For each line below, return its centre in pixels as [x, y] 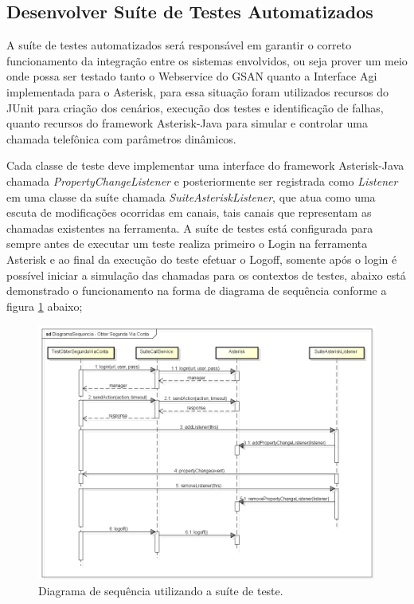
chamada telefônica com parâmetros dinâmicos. [121, 138]
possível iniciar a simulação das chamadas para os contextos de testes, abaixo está [206, 275]
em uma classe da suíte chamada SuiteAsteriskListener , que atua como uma [191, 196]
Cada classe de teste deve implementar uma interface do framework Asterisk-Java [205, 165]
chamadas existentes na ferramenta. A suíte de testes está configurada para [190, 227]
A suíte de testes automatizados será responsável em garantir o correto [179, 45]
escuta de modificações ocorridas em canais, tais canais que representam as [189, 212]
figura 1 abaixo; [45, 306]
